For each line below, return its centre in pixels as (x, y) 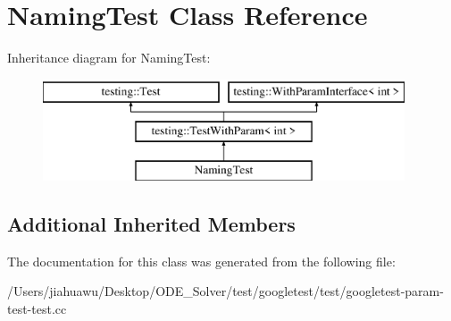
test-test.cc (37, 309)
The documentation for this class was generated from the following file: (201, 261)
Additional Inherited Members (151, 224)
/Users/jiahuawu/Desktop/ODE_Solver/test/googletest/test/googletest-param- (225, 291)
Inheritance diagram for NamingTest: (109, 58)
